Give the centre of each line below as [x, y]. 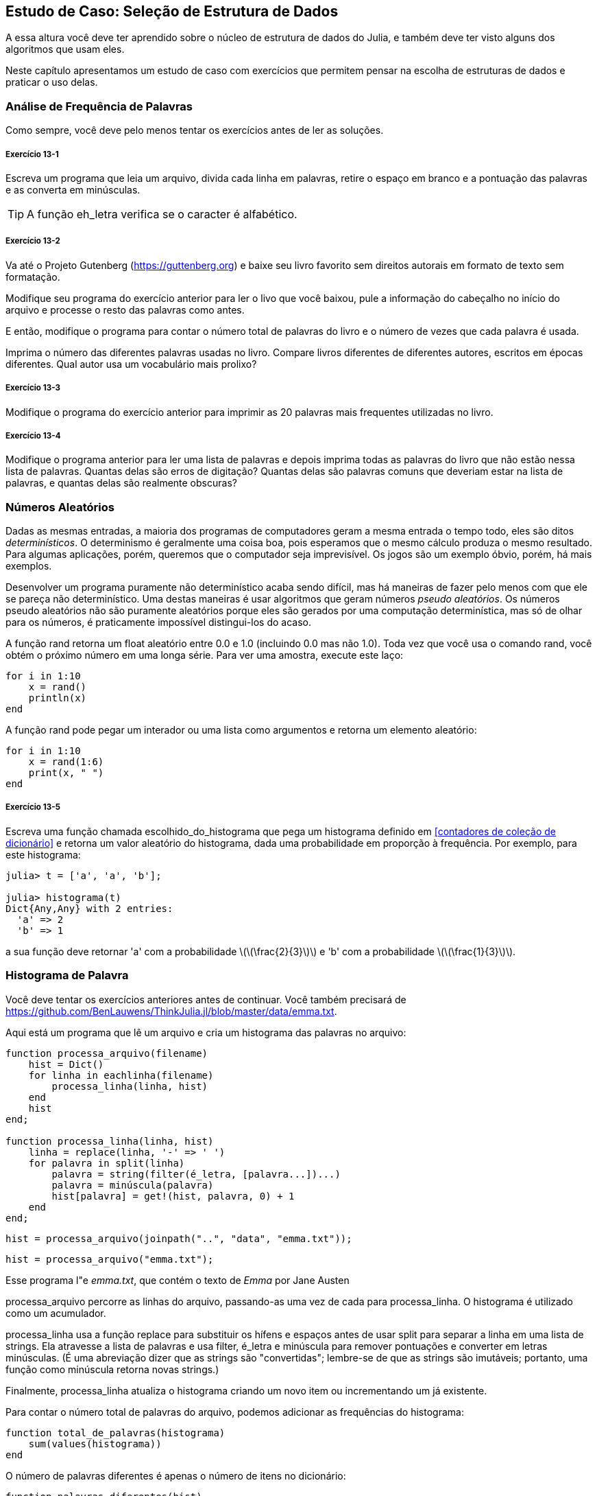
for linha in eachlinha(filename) [121, 1075]
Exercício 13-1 [32, 154]
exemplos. [29, 566]
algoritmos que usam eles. [65, 49]
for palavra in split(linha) [107, 1163]
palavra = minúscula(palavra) [133, 1185]
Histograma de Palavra [67, 975]
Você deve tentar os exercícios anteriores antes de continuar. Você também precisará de [206, 999]
